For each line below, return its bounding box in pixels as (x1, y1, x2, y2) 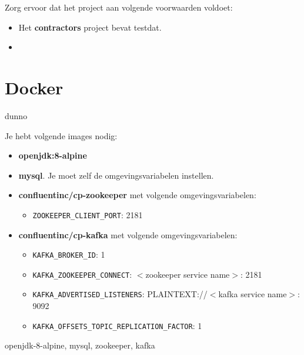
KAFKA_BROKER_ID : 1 (32, 248, 105, 261)
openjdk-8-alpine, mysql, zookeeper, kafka (5, 339, 155, 351)
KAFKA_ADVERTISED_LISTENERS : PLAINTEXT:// (32, 288, 208, 300)
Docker (5, 75, 64, 99)
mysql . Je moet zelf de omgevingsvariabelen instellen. (18, 169, 214, 181)
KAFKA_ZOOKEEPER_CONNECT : (32, 268, 132, 280)
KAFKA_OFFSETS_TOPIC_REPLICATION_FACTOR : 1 (32, 319, 202, 331)
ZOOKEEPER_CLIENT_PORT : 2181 (32, 208, 143, 221)
